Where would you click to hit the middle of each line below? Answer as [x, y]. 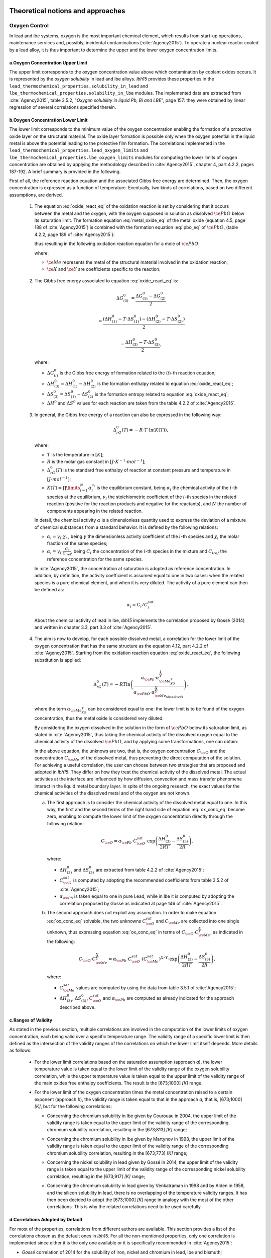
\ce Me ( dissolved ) [169, 696]
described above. [78, 1007]
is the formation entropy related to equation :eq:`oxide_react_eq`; [162, 394]
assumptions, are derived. [36, 195]
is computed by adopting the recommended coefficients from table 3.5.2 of [151, 880]
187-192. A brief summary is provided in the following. [65, 172]
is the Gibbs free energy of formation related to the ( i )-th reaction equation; [138, 373]
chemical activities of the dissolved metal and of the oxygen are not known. [112, 793]
